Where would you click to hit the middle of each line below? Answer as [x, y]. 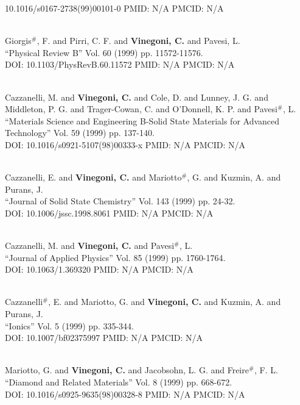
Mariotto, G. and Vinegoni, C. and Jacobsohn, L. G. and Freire [127, 370]
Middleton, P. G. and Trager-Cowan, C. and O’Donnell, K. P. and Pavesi [141, 109]
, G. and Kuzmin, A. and [234, 177]
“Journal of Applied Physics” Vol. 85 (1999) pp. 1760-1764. [115, 257]
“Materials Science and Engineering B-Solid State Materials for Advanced [142, 120]
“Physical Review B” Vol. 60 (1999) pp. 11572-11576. [104, 52]
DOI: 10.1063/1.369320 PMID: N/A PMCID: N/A [99, 269]
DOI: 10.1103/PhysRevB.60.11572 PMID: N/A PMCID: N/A [120, 64]
